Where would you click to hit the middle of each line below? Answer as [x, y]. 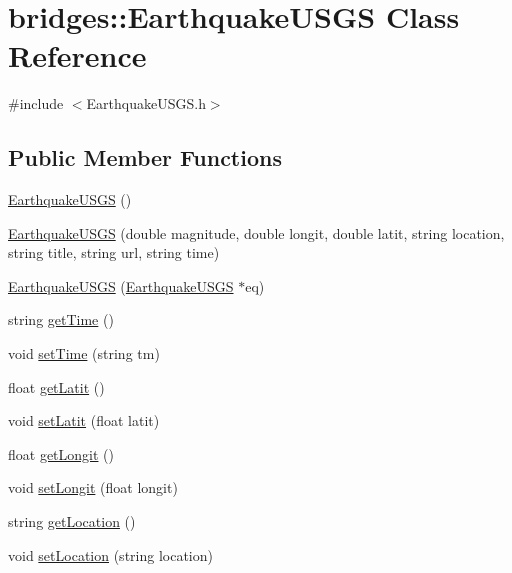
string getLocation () [72, 521]
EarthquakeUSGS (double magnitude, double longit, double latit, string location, [256, 232]
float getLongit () [61, 453]
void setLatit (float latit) [84, 420]
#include [36, 103]
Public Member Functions [145, 157]
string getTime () [61, 319]
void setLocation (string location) [110, 554]
